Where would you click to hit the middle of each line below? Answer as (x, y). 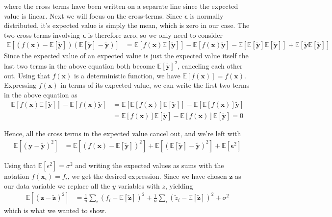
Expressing (20, 85)
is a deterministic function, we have (127, 75)
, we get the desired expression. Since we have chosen (147, 176)
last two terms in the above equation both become (79, 65)
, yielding (179, 185)
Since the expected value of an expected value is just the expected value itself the (126, 56)
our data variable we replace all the (57, 185)
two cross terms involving (42, 35)
